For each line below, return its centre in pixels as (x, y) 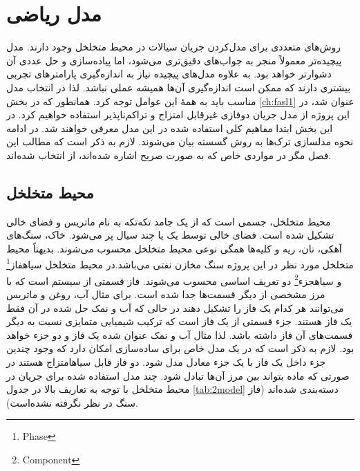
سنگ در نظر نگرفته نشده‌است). (72, 402)
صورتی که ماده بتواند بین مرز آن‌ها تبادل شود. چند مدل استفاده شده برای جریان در (178, 375)
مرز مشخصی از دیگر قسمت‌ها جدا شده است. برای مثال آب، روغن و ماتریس (166, 294)
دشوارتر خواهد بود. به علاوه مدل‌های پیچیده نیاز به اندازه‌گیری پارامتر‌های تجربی (169, 74)
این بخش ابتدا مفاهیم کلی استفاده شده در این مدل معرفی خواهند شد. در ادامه (170, 128)
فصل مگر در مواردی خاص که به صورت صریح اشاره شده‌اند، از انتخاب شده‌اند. (169, 155)
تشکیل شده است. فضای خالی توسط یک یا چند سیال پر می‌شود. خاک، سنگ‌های (170, 235)
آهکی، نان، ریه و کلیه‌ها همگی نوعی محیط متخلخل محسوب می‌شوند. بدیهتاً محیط (174, 248)
